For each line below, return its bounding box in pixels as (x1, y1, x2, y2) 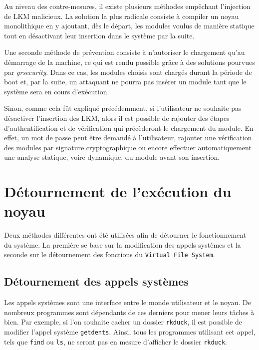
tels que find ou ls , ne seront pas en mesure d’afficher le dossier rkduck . (4, 336, 227, 347)
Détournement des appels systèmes (4, 274, 189, 289)
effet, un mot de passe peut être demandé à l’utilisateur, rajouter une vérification (4, 132, 252, 143)
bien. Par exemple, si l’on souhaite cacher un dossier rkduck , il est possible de (4, 317, 242, 327)
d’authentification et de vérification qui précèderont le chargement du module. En (4, 122, 254, 133)
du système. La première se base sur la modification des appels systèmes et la (4, 239, 241, 250)
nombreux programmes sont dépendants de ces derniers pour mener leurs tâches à (4, 307, 255, 317)
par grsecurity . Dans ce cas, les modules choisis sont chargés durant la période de (4, 66, 252, 77)
